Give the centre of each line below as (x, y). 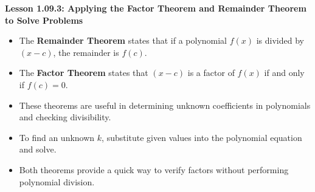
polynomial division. (57, 181)
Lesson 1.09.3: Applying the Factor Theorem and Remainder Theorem (156, 8)
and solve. (38, 149)
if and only (284, 73)
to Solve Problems (44, 20)
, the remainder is (86, 52)
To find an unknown (57, 137)
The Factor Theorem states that (84, 73)
